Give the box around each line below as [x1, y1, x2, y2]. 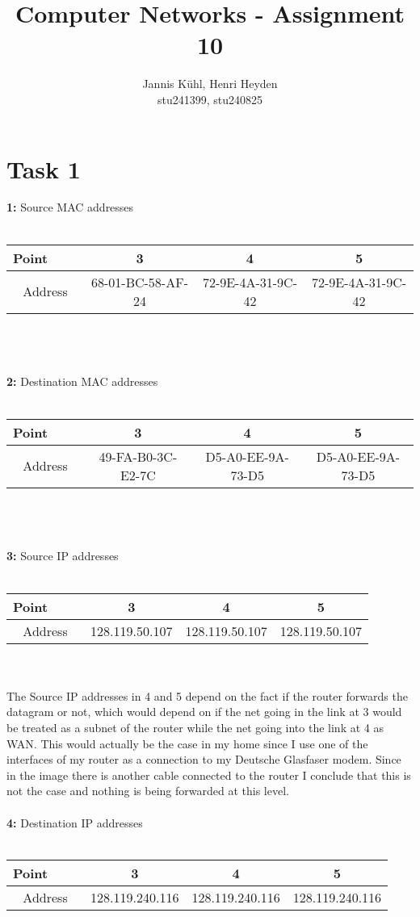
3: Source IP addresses [6, 547, 119, 564]
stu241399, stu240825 [157, 90, 263, 107]
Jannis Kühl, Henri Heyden [142, 75, 278, 92]
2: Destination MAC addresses [6, 373, 158, 390]
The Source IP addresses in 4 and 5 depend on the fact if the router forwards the [6, 687, 408, 704]
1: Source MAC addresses [6, 199, 134, 216]
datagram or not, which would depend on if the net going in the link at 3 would [6, 703, 402, 720]
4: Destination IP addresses [6, 814, 143, 831]
